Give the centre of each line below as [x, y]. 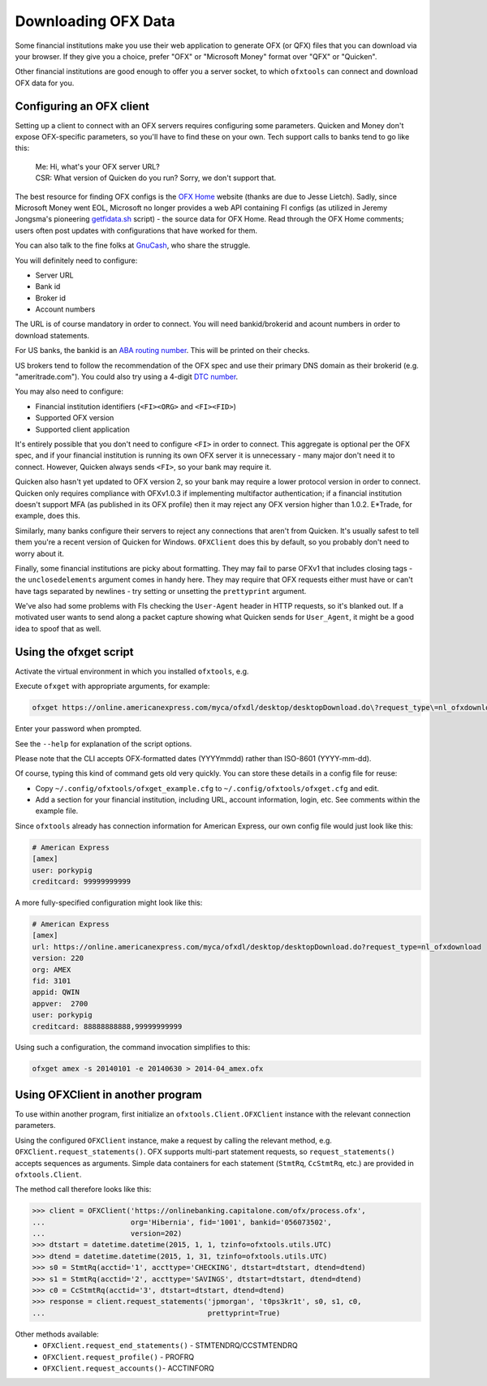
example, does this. [47, 516]
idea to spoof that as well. [58, 628]
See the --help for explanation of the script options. [103, 743]
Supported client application [82, 429]
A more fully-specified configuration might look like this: [109, 902]
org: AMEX [52, 969]
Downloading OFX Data [95, 21]
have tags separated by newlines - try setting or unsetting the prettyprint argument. [161, 591]
